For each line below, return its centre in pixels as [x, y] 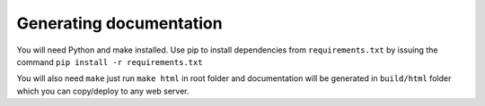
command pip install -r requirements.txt [110, 61]
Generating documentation [120, 23]
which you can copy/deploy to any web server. [103, 91]
